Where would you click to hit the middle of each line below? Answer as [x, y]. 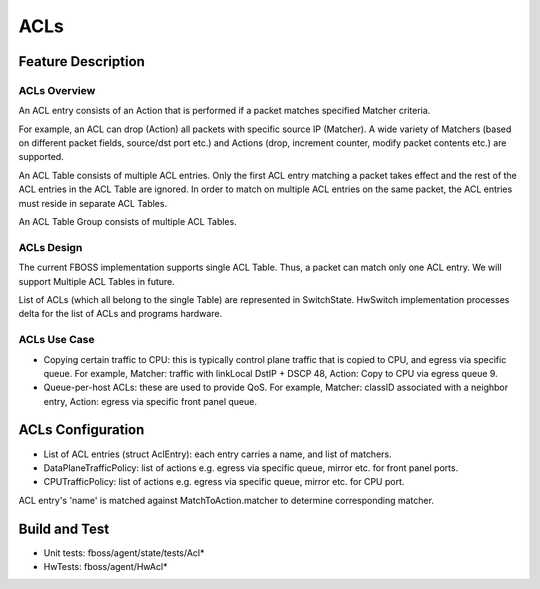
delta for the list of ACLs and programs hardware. [120, 314]
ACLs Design [50, 247]
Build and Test [64, 528]
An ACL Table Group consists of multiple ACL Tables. [127, 222]
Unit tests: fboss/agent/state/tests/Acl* [124, 552]
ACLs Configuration [81, 430]
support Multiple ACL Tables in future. [96, 281]
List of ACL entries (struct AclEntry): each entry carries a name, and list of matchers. [217, 454]
